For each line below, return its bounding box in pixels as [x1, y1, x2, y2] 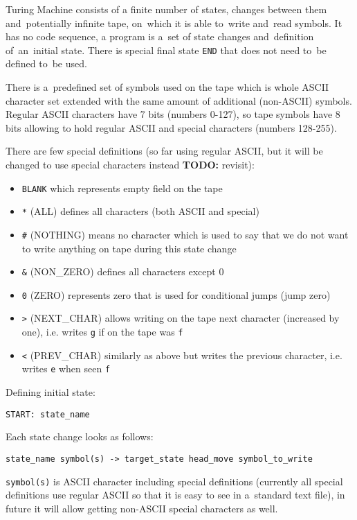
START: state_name [6, 409, 90, 419]
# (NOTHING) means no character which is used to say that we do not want [21, 227, 349, 241]
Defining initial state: [6, 385, 95, 399]
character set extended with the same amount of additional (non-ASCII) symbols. [6, 93, 352, 107]
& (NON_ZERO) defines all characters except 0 [21, 264, 224, 279]
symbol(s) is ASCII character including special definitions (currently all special [6, 474, 343, 488]
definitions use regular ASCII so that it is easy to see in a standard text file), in [6, 487, 345, 502]
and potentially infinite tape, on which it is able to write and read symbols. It [6, 15, 342, 30]
